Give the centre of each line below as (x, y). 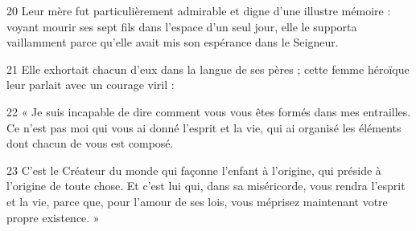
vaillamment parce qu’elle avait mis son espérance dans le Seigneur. (173, 42)
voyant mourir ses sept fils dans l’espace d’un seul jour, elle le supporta (182, 26)
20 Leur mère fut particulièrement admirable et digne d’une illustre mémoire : (199, 10)
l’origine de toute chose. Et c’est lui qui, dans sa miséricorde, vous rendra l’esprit (206, 186)
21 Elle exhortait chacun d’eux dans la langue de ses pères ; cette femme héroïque (208, 69)
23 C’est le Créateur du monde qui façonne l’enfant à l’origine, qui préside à (194, 170)
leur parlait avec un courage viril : (91, 85)
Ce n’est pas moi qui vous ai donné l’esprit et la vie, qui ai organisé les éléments (204, 127)
